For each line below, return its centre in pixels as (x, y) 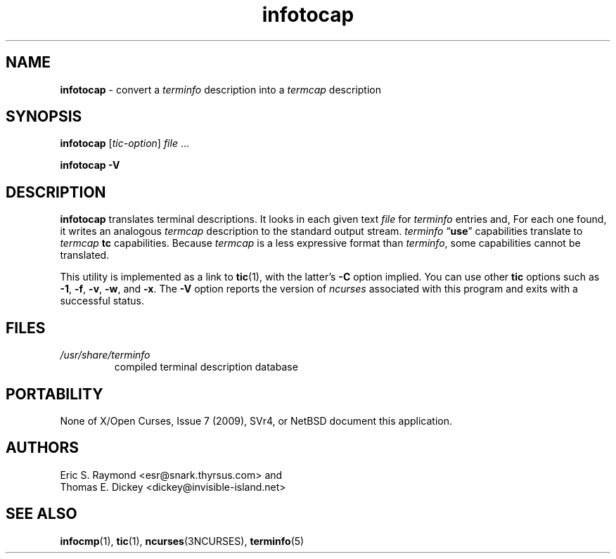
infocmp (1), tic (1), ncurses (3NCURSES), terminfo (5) (182, 541)
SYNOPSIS (44, 117)
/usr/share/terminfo (105, 355)
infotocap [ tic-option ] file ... (124, 143)
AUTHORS (43, 448)
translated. (85, 255)
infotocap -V (90, 165)
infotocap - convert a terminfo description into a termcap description (220, 89)
